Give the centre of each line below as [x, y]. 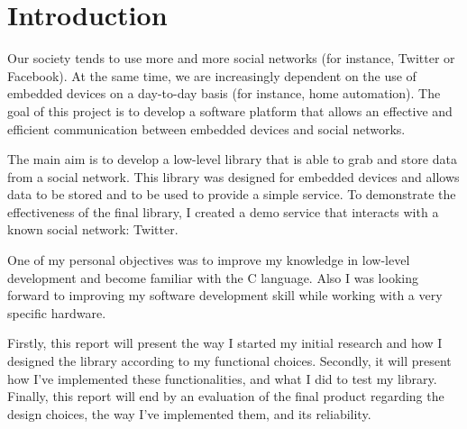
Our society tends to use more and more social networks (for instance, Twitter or [231, 58]
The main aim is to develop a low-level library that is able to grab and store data [232, 159]
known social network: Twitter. [93, 229]
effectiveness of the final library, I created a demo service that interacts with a [223, 211]
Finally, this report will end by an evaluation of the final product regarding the [226, 396]
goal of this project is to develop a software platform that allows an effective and [230, 110]
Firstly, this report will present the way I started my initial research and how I [225, 343]
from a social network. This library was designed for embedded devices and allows [233, 176]
